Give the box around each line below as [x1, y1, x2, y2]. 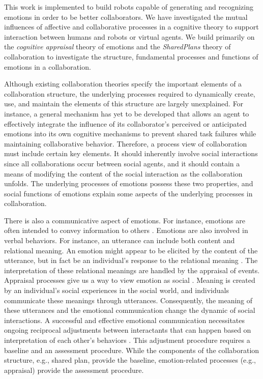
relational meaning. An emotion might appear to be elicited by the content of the [4, 245, 258, 255]
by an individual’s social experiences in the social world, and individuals [4, 285, 229, 296]
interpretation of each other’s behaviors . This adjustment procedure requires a [4, 335, 250, 345]
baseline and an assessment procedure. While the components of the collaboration [4, 344, 259, 355]
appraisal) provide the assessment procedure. [4, 364, 144, 375]
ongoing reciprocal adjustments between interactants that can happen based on [4, 325, 251, 335]
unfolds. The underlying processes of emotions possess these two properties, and [4, 178, 253, 189]
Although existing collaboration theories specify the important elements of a [4, 78, 242, 89]
